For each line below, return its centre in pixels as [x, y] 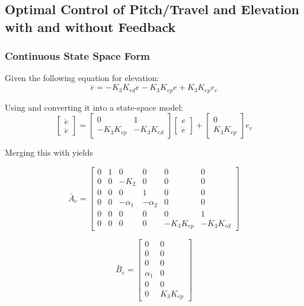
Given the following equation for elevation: [82, 78]
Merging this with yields [49, 152]
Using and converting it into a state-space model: [94, 107]
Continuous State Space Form [77, 56]
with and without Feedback [90, 26]
